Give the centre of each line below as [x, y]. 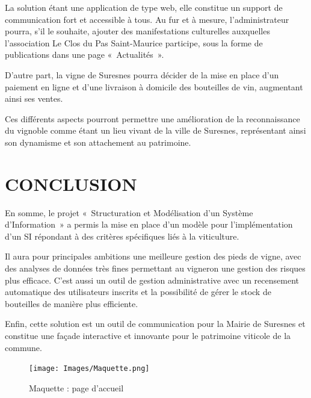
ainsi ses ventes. [34, 98]
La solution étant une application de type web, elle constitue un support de [144, 7]
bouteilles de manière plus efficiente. [72, 303]
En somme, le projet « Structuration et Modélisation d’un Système [129, 212]
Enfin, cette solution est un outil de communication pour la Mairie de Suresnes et [155, 324]
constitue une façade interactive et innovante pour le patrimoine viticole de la [148, 335]
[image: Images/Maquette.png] [89, 369]
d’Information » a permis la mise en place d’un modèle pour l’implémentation [149, 224]
